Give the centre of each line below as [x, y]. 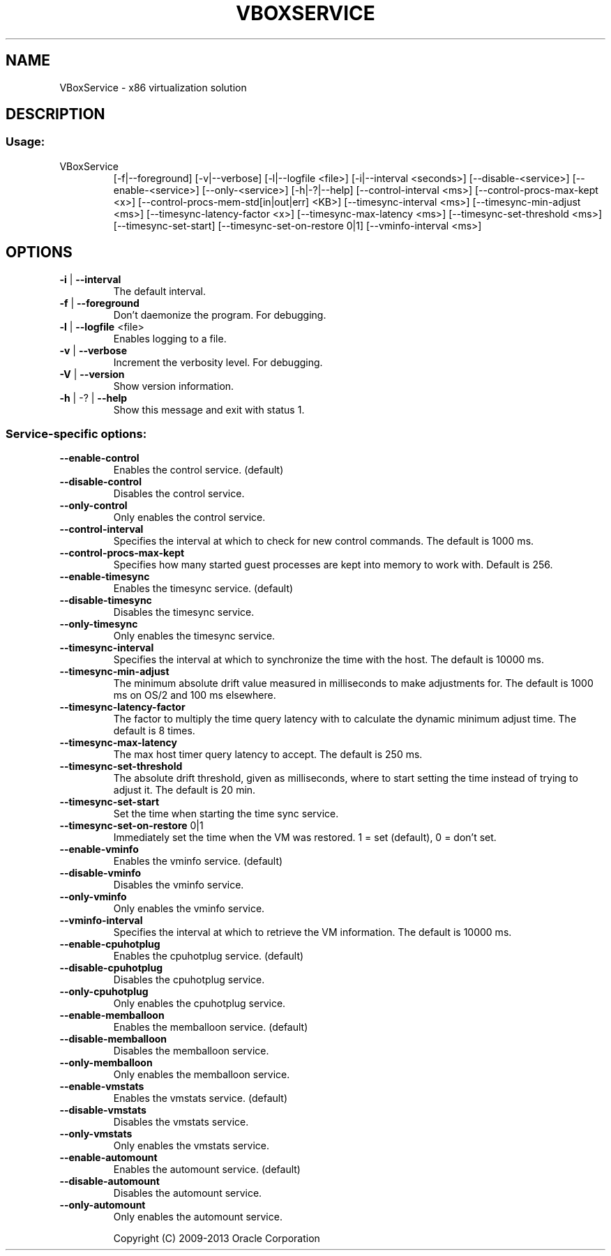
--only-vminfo [93, 897]
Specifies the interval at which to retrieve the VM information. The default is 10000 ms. [312, 932]
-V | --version [92, 374]
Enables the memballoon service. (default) [211, 1027]
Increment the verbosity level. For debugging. [218, 362]
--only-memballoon [106, 1063]
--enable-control [99, 458]
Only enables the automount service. [198, 1217]
